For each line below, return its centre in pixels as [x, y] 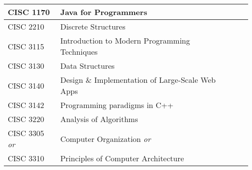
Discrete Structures [93, 26]
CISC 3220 [26, 119]
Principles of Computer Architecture [122, 158]
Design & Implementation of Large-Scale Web [138, 80]
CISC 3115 [26, 46]
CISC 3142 [26, 105]
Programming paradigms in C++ [117, 105]
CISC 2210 [26, 26]
